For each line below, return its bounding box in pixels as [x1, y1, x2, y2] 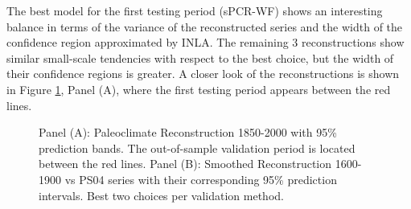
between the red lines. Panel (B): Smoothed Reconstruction [39, 155, 332, 172]
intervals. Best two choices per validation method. [39, 186, 284, 203]
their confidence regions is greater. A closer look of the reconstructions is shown [6, 65, 400, 82]
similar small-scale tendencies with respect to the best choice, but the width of [6, 49, 394, 66]
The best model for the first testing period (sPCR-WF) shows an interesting [6, 2, 383, 18]
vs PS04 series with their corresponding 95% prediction [64, 170, 337, 187]
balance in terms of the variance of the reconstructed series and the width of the [6, 18, 403, 35]
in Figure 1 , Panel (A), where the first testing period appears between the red [6, 80, 391, 97]
